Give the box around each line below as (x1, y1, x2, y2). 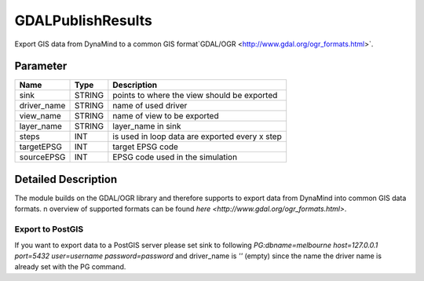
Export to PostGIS (14, 224, 84, 235)
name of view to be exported (112, 111, 219, 122)
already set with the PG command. (14, 262, 126, 272)
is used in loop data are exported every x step (112, 131, 282, 142)
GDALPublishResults (14, 12, 152, 29)
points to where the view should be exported (112, 90, 278, 101)
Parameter (14, 60, 68, 73)
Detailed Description (14, 173, 118, 186)
